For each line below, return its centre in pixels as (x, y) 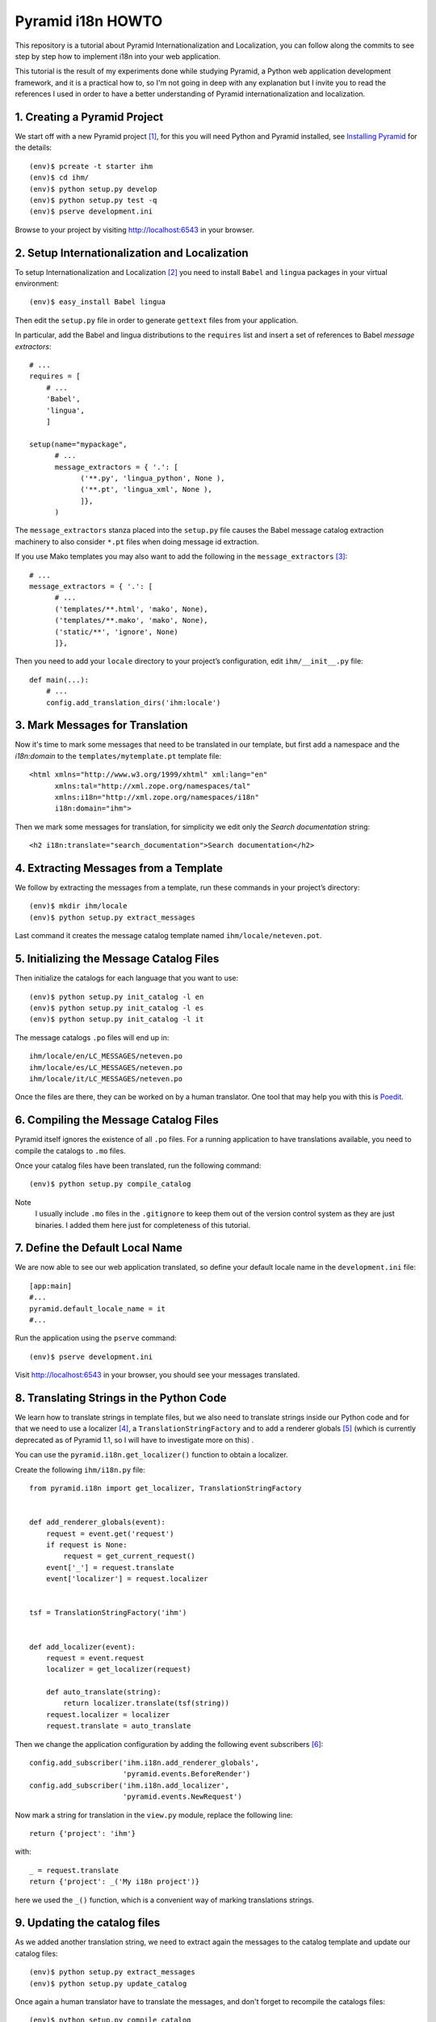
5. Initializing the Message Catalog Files (117, 959)
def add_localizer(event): (83, 1647)
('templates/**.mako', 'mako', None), (132, 620)
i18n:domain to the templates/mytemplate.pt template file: (118, 755)
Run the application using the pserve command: (96, 1338)
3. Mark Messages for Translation (102, 725)
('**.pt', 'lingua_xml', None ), (147, 490)
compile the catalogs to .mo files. (70, 1151)
